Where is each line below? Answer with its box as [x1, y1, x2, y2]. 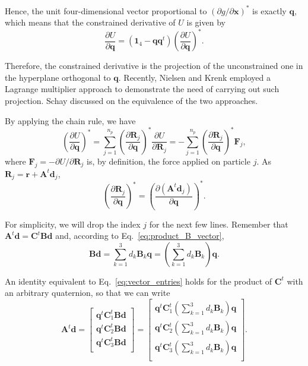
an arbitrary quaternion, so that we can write [5, 286, 170, 299]
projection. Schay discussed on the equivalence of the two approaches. [5, 94, 258, 106]
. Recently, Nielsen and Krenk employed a [118, 71, 271, 83]
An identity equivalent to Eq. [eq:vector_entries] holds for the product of [5, 274, 272, 287]
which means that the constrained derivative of [5, 16, 176, 29]
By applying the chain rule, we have [5, 114, 136, 127]
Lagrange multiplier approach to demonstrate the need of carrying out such [5, 83, 280, 95]
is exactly [252, 4, 287, 17]
